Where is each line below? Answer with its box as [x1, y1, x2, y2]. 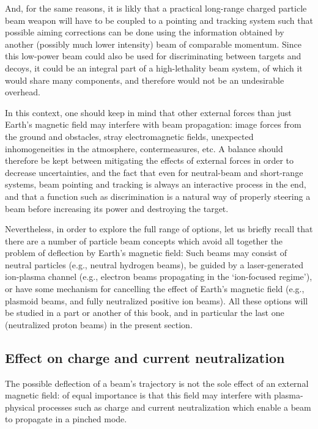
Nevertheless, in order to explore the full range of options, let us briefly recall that [5, 222, 313, 235]
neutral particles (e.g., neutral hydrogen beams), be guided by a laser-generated [5, 258, 304, 271]
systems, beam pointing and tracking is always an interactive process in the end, [5, 178, 306, 191]
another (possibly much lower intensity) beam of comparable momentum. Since [5, 37, 301, 50]
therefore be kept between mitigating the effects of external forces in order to [5, 154, 294, 167]
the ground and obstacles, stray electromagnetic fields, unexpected [5, 130, 254, 142]
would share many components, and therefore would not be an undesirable [5, 73, 284, 86]
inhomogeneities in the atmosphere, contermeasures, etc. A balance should [5, 142, 283, 155]
